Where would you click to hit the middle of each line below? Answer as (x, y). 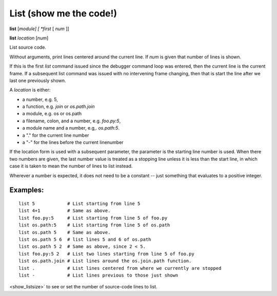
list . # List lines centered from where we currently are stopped (120, 268)
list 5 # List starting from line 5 (80, 203)
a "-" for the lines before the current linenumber (73, 142)
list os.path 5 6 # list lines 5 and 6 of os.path (85, 239)
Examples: (27, 190)
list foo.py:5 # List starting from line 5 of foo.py (93, 218)
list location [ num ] (29, 38)
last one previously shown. (38, 80)
